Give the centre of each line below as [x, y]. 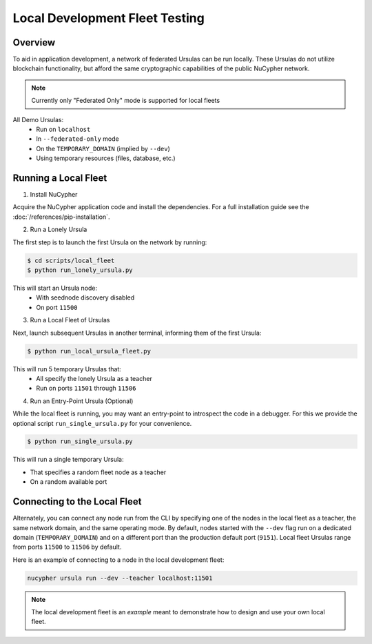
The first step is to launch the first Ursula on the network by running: [110, 242]
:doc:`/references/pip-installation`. [61, 217]
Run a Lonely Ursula [59, 230]
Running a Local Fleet [60, 178]
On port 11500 [57, 307]
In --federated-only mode [78, 139]
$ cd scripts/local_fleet [71, 260]
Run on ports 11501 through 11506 [86, 388]
